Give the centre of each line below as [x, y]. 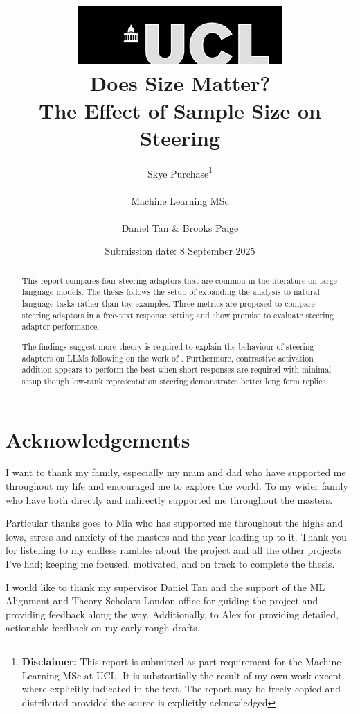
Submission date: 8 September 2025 [180, 251]
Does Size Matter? [180, 83]
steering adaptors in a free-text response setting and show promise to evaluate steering [178, 315]
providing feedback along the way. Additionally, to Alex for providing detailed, [172, 614]
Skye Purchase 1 [180, 172]
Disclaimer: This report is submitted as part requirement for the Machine [181, 661]
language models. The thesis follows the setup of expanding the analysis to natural [171, 292]
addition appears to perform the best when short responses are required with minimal [177, 369]
